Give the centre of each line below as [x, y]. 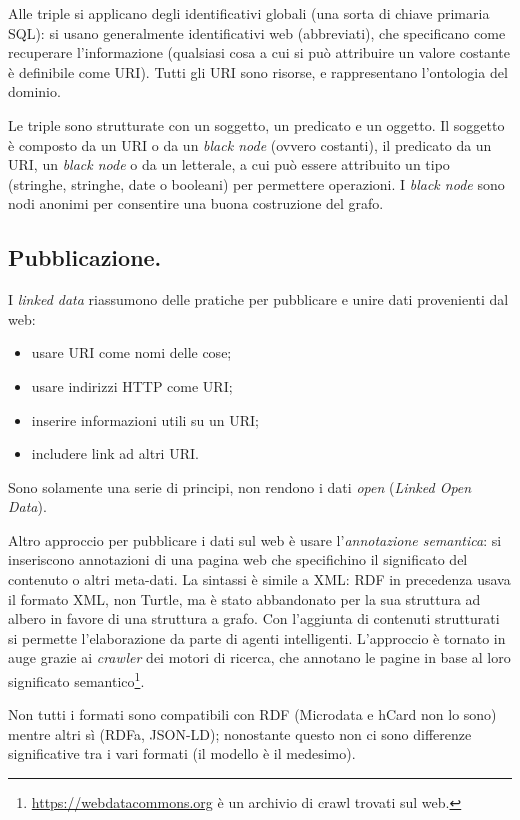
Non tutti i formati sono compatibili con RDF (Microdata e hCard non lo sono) [252, 714]
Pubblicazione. [85, 257]
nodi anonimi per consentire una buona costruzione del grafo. [196, 203]
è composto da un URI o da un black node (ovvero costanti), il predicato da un [250, 144]
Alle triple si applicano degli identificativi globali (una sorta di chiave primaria [249, 13]
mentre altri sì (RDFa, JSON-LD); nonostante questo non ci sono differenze [240, 733]
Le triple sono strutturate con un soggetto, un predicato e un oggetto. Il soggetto [256, 124]
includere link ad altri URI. [115, 453]
